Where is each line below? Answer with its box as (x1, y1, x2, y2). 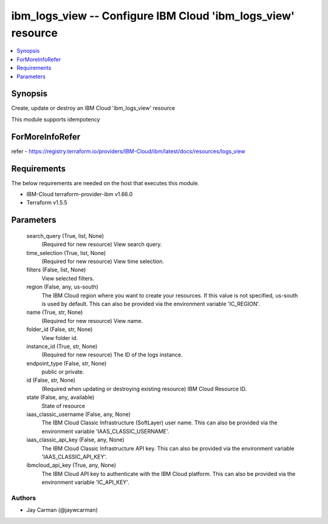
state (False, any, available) (26, 393, 95, 401)
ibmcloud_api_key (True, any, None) (26, 461, 117, 469)
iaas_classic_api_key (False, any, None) (26, 436, 125, 443)
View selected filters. (41, 274, 95, 282)
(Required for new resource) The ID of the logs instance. (41, 351, 183, 358)
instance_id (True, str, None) (26, 342, 98, 350)
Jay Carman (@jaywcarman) (26, 506, 98, 514)
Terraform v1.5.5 (26, 199, 68, 206)
